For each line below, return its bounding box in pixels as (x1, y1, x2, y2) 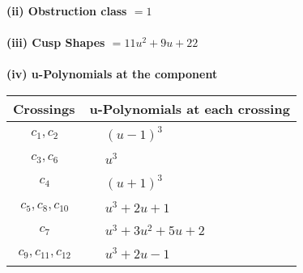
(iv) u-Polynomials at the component (6, 65, 218, 82)
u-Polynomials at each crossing (89, 99, 290, 118)
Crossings (13, 99, 75, 118)
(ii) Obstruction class (6, 2, 127, 19)
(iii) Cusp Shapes (6, 34, 105, 51)
